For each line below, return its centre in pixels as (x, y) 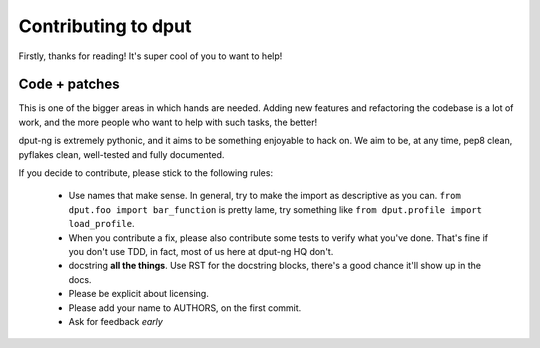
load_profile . (101, 224)
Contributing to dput (105, 26)
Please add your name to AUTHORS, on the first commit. (185, 307)
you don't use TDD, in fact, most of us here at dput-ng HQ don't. (201, 251)
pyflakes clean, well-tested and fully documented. (121, 154)
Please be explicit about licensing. (138, 294)
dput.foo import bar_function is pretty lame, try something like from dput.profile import (275, 209)
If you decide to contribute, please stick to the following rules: (146, 173)
